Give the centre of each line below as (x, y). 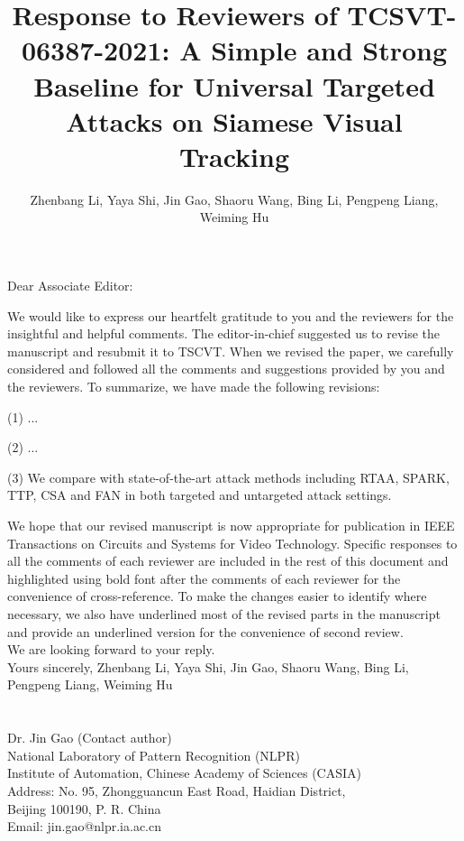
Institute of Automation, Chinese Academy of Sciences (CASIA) (184, 773)
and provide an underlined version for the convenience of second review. (205, 631)
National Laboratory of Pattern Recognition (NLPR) (154, 755)
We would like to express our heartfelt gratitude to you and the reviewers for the (231, 315)
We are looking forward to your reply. (111, 649)
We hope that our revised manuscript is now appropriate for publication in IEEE (231, 525)
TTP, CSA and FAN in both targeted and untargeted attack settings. (200, 495)
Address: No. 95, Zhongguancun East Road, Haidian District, (177, 790)
